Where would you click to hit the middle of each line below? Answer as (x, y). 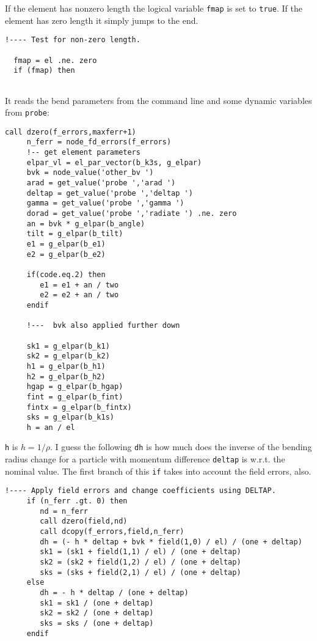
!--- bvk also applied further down (103, 326)
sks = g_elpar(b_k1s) (70, 417)
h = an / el (51, 427)
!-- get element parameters (83, 153)
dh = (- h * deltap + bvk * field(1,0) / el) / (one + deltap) (171, 542)
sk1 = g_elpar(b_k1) (68, 346)
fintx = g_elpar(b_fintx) (79, 407)
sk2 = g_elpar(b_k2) (68, 356)
